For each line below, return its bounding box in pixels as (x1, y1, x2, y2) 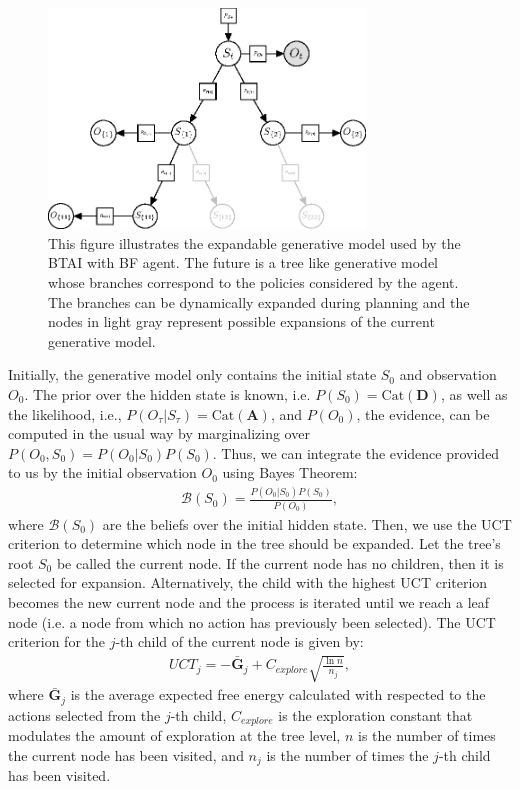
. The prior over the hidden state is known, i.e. (24, 384, 311, 405)
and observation (399, 364, 497, 385)
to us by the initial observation (8, 462, 197, 483)
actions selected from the (8, 704, 161, 725)
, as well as (440, 384, 508, 405)
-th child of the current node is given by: (115, 631, 364, 652)
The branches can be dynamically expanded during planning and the (48, 291, 470, 312)
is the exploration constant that (278, 704, 473, 725)
